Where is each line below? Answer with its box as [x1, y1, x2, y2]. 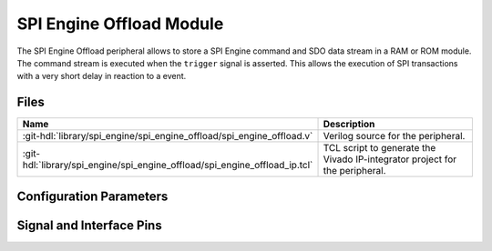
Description [323, 118, 375, 131]
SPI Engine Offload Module [16, 14, 224, 34]
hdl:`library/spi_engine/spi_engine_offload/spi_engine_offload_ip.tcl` [22, 159, 313, 172]
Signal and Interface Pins [16, 217, 163, 233]
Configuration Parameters [16, 188, 169, 204]
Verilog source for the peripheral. [323, 130, 466, 143]
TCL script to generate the [323, 142, 436, 155]
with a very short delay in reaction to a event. [16, 71, 187, 82]
